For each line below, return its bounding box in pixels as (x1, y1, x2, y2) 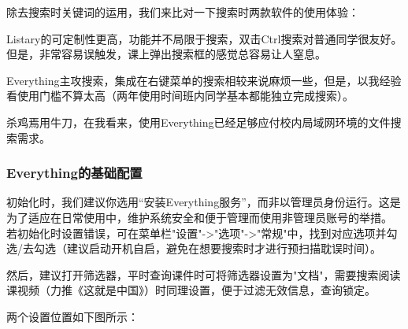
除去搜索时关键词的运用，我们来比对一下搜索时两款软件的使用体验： (6, 4, 359, 20)
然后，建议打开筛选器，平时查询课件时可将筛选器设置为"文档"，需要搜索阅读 (6, 266, 401, 283)
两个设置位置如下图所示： (6, 308, 139, 324)
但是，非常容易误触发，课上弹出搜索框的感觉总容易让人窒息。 (6, 46, 326, 62)
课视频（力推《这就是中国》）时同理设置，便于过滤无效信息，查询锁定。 (6, 282, 376, 298)
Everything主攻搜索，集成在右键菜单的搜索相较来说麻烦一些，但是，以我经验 (6, 72, 402, 88)
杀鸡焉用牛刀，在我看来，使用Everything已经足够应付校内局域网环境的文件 (6, 113, 391, 130)
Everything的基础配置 (6, 163, 143, 183)
